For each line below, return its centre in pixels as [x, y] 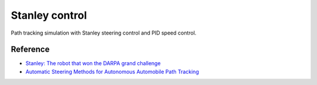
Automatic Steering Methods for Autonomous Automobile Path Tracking [112, 72]
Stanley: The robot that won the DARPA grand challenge [93, 63]
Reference [30, 50]
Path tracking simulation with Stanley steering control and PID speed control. [104, 33]
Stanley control [49, 15]
